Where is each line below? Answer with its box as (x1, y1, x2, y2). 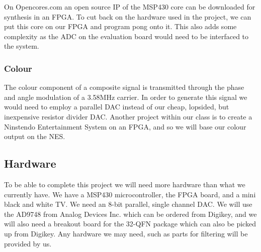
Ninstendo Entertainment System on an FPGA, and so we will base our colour (4, 121, 246, 132)
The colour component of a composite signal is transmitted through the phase (4, 82, 244, 92)
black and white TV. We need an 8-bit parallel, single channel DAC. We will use (4, 199, 252, 209)
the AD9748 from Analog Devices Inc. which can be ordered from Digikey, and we (4, 208, 257, 219)
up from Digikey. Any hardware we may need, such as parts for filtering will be (4, 228, 248, 238)
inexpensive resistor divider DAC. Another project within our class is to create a (4, 111, 252, 121)
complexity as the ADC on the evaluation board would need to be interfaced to (4, 31, 249, 41)
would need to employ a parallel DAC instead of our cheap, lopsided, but (4, 101, 229, 112)
